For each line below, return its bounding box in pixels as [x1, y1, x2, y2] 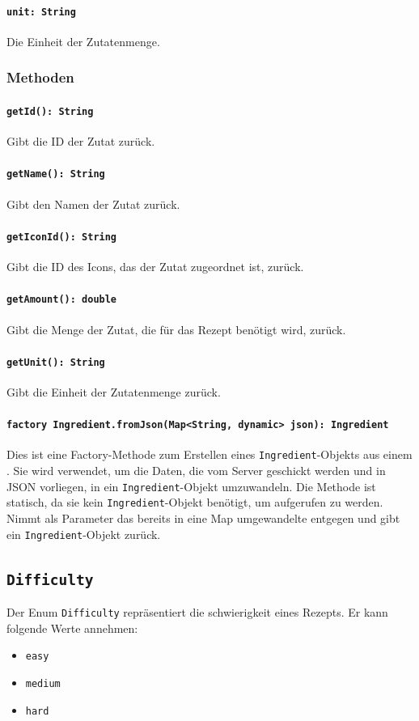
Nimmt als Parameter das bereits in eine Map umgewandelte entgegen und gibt [6, 509, 400, 526]
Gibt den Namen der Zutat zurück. [6, 195, 180, 212]
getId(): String [6, 105, 94, 117]
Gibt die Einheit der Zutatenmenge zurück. [6, 383, 221, 400]
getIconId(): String [6, 231, 117, 243]
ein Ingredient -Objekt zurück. [6, 525, 161, 542]
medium [25, 677, 61, 689]
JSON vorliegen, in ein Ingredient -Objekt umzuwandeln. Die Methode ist [6, 477, 376, 494]
